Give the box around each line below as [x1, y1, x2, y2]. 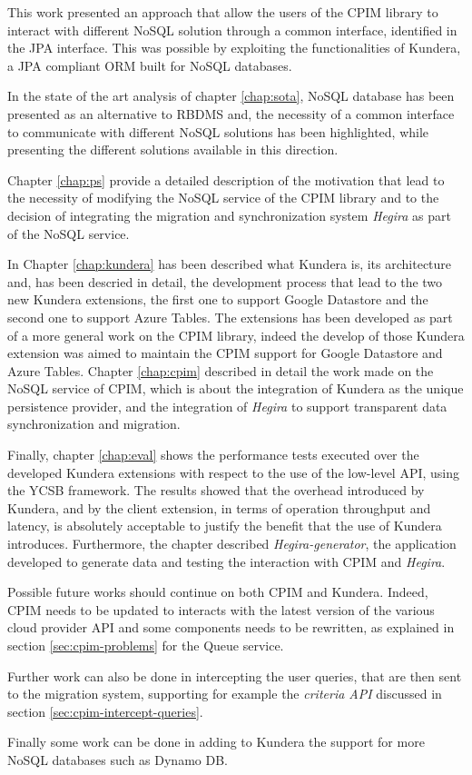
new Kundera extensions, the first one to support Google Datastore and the [7, 290, 428, 309]
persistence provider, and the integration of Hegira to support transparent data [7, 396, 447, 415]
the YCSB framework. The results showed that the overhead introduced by [7, 481, 425, 500]
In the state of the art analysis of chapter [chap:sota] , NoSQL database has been [7, 86, 455, 105]
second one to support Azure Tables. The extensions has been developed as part [7, 307, 453, 326]
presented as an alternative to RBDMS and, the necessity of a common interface [7, 104, 455, 123]
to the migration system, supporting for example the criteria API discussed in [7, 684, 442, 703]
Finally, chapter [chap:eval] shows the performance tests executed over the [7, 445, 419, 464]
